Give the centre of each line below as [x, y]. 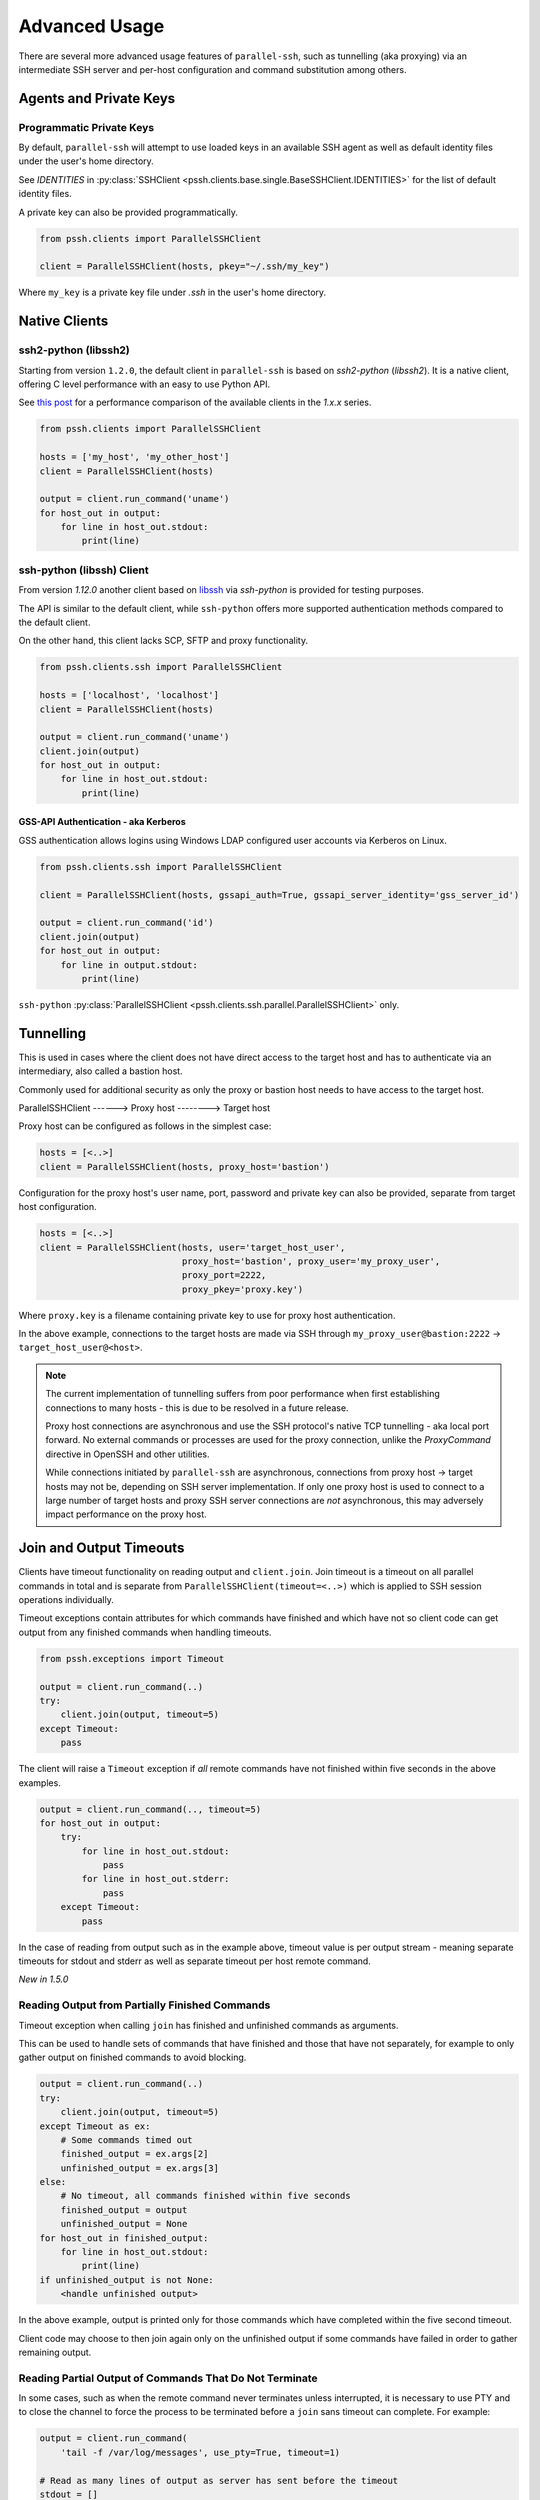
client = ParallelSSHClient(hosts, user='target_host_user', [192, 1247]
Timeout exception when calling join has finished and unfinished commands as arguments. [208, 2025]
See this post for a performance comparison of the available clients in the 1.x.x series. [195, 402]
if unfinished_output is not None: [126, 2279]
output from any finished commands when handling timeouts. [145, 1632]
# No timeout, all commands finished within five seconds [205, 2196]
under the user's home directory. [86, 161]
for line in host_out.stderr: [155, 1879]
